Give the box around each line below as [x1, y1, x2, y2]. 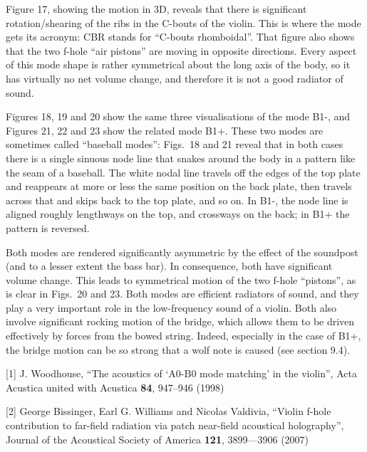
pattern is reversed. [6, 220, 90, 235]
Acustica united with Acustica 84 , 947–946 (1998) [6, 379, 224, 394]
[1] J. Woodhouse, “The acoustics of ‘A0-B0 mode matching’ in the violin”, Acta [6, 366, 357, 381]
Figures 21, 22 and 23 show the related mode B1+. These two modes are [6, 122, 324, 137]
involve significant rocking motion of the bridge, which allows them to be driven [6, 314, 355, 329]
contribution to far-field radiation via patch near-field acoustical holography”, [6, 418, 344, 433]
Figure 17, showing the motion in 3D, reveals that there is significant [6, 1, 307, 16]
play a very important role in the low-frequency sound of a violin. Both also [6, 300, 337, 315]
